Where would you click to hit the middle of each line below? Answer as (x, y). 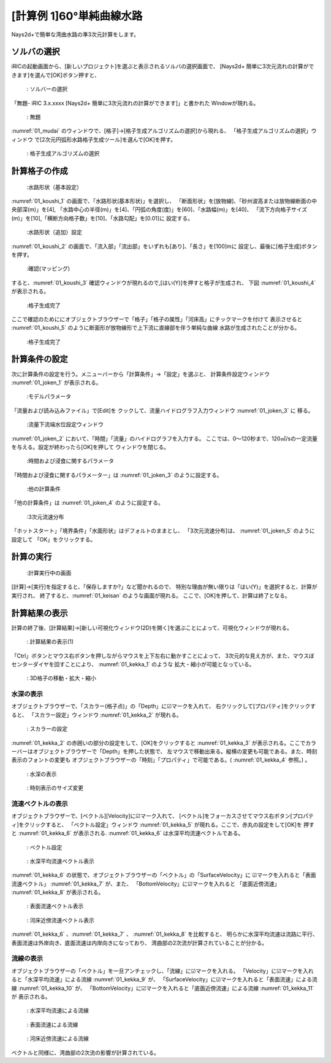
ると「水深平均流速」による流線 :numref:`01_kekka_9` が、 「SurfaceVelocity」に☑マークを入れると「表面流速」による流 (165, 979)
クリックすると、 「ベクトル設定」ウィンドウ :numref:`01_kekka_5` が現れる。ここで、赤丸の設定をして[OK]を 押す (169, 824)
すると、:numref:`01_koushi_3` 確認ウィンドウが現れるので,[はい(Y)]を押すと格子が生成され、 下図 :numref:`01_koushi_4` (163, 282)
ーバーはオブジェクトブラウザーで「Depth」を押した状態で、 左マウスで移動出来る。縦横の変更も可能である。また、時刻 (164, 752)
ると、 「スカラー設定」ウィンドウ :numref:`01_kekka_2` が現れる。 (97, 715)
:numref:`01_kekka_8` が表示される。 (58, 892)
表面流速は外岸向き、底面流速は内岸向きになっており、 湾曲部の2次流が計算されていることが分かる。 (139, 943)
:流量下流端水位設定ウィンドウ (65, 424)
